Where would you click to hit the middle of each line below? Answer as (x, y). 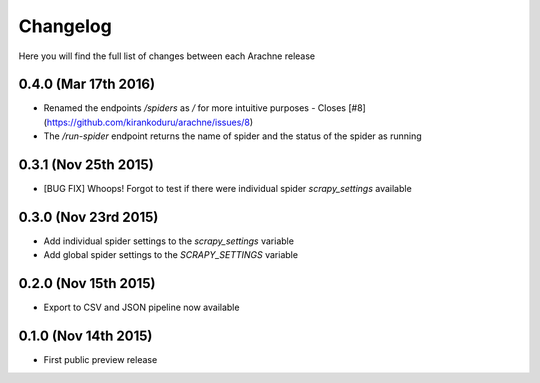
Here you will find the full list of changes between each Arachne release (167, 56)
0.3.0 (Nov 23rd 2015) (88, 216)
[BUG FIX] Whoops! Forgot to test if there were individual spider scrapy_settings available (227, 189)
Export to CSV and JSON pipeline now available (141, 307)
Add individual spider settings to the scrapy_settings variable (169, 241)
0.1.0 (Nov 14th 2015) (85, 336)
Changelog (65, 26)
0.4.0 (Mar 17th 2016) (86, 84)
